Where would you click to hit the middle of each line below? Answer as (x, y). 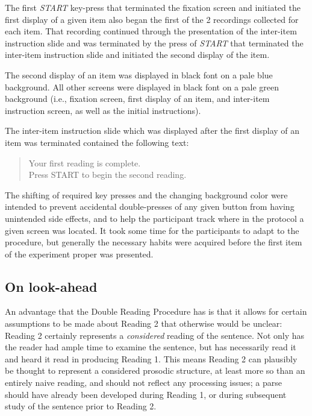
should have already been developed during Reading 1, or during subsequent (146, 394)
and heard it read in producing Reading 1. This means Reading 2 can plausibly (151, 358)
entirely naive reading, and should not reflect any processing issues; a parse (144, 383)
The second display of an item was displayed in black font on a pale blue (139, 74)
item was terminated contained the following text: (97, 142)
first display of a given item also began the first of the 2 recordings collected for (152, 19)
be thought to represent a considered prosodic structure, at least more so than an (155, 370)
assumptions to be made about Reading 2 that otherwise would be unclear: (144, 323)
